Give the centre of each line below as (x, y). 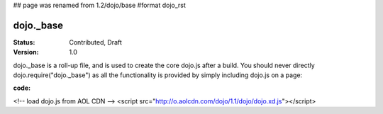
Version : (26, 52)
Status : (24, 42)
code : (22, 88)
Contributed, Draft (95, 42)
